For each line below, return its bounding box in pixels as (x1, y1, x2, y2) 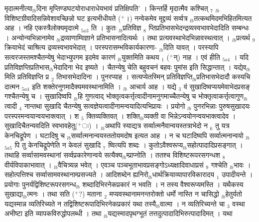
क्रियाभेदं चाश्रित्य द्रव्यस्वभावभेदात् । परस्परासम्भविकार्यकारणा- (4, 42, 157, 52)
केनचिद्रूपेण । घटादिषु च (4, 130, 65, 140)
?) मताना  (79, 189, 105, 199)
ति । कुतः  (91, 22, 119, 33)
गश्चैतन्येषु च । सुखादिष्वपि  (4, 91, 74, 101)
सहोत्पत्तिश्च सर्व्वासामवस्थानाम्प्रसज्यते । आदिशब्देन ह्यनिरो (4, 169, 148, 180)
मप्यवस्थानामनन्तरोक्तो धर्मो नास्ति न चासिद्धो (109, 189, 219, 199)
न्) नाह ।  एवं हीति (173, 51, 220, 62)
